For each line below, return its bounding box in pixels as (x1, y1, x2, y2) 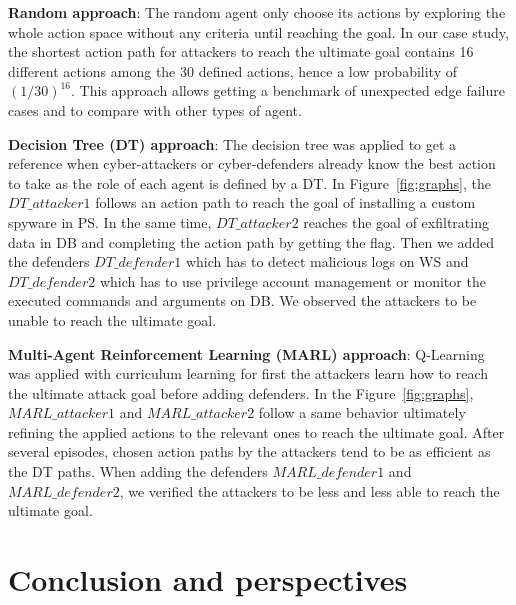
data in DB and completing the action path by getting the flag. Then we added (8, 231, 495, 252)
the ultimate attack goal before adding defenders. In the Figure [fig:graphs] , (8, 382, 474, 403)
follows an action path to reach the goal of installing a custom (95, 192, 476, 213)
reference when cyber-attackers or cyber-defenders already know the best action (8, 153, 496, 174)
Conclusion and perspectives (8, 559, 408, 600)
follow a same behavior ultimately (258, 402, 466, 423)
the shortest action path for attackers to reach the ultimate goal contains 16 (8, 41, 474, 62)
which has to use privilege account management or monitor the (99, 270, 486, 291)
